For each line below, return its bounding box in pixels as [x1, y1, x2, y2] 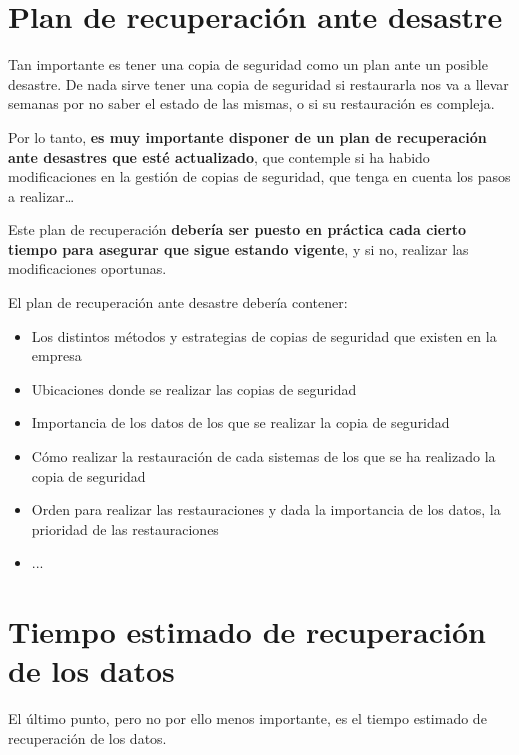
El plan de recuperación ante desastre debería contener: [8, 292, 348, 313]
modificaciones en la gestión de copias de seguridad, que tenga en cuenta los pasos [8, 166, 511, 187]
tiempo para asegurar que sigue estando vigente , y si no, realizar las [8, 238, 469, 259]
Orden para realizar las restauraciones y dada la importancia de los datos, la [31, 499, 501, 520]
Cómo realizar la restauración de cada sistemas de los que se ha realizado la [31, 446, 496, 467]
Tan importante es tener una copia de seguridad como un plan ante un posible [8, 54, 488, 75]
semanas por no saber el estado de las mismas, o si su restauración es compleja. [8, 93, 495, 114]
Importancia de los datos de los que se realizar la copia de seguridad [31, 412, 450, 433]
